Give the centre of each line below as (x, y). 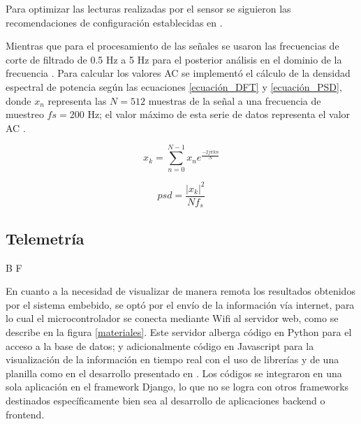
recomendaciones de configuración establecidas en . (114, 22)
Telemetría (45, 238)
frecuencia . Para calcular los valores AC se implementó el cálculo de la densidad (178, 73)
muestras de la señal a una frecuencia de (235, 100)
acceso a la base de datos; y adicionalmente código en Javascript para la (160, 345)
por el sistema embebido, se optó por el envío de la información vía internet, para (180, 304)
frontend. (25, 414)
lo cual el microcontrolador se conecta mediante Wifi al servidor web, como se (172, 318)
